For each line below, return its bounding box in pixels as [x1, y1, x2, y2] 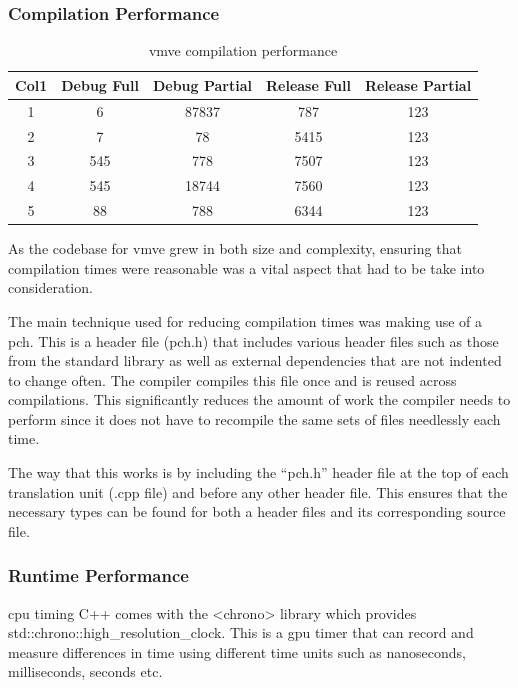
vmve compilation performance [148, 40, 338, 61]
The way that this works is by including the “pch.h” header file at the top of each [8, 462, 509, 483]
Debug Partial [152, 74, 252, 95]
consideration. [8, 277, 93, 298]
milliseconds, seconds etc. [8, 661, 163, 682]
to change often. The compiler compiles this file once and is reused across [8, 369, 457, 390]
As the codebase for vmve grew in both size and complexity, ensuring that [8, 238, 462, 259]
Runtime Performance [8, 563, 189, 588]
